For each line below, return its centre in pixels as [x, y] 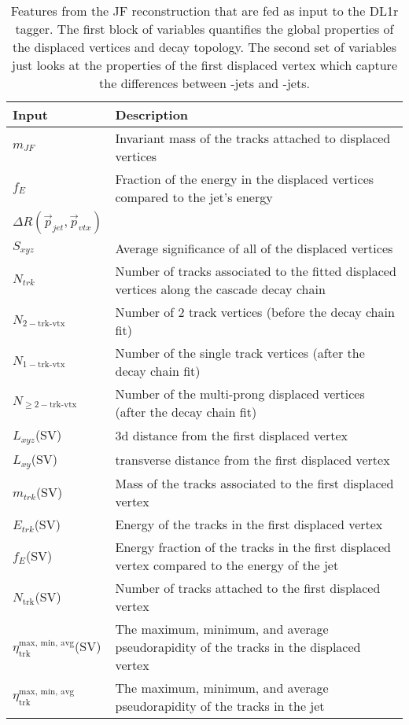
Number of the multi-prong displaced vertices [240, 394]
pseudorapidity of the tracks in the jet [220, 705]
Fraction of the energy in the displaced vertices [245, 179]
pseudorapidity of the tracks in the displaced [238, 646]
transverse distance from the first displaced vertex [252, 459]
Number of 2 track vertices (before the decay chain [255, 312]
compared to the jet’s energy [194, 197]
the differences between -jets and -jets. [204, 83]
